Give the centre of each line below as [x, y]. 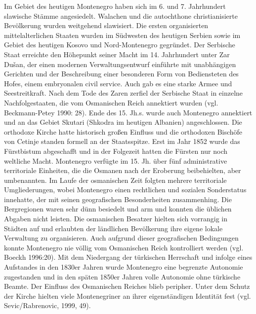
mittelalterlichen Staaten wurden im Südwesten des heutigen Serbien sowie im [122, 35]
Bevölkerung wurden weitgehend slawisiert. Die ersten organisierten [106, 25]
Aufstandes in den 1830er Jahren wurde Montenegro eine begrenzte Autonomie [124, 267]
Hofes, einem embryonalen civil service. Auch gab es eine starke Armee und [118, 83]
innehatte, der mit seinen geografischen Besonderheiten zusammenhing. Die [118, 199]
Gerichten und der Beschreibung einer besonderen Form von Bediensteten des [121, 74]
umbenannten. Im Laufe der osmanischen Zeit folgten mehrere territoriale [115, 180]
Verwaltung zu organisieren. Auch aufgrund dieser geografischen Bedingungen [121, 238]
